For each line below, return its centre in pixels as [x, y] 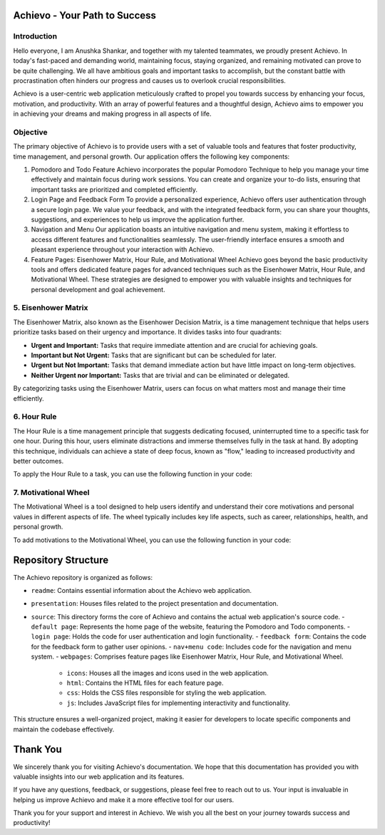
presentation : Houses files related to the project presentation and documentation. [155, 604]
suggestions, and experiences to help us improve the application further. [138, 219]
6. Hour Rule [35, 416]
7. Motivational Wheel [51, 493]
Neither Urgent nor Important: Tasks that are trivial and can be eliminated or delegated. [160, 375]
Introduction [35, 36]
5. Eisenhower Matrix [51, 308]
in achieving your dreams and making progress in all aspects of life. [112, 114]
